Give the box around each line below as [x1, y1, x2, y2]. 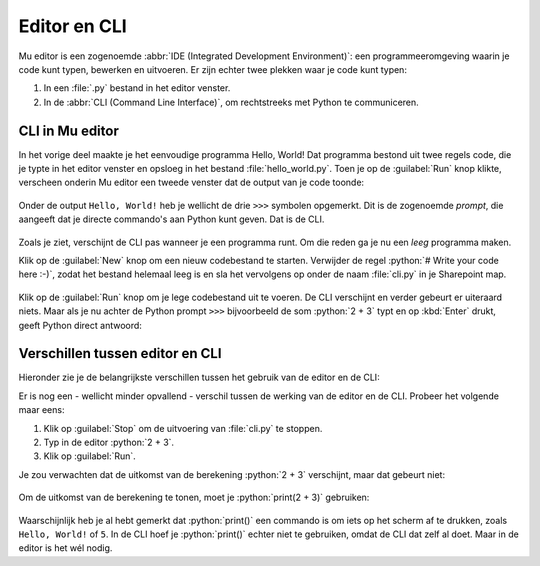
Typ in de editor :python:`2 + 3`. [43, 436, 175, 448]
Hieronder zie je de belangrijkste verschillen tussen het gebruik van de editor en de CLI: [18, 371, 380, 384]
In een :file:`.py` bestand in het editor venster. [43, 82, 231, 94]
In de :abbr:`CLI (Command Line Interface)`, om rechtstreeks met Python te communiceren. [43, 96, 419, 108]
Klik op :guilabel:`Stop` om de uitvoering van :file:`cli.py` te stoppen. [43, 422, 323, 434]
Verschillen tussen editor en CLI [18, 345, 222, 362]
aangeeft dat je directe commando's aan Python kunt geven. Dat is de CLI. [18, 213, 325, 225]
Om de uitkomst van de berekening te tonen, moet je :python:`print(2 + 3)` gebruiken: [18, 491, 370, 504]
